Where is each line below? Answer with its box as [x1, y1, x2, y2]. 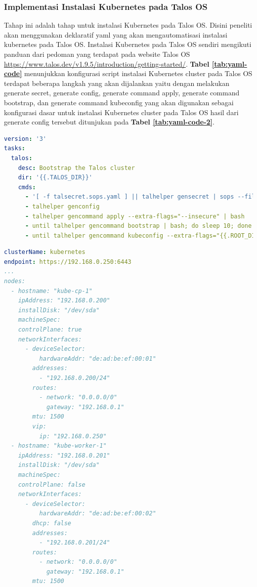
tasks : [4, 145, 25, 152]
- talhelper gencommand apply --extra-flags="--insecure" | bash [25, 212, 245, 220]
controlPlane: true [18, 326, 82, 334]
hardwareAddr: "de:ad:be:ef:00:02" [39, 510, 156, 517]
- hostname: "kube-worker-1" [11, 442, 107, 450]
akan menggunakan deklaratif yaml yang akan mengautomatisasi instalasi [4, 29, 227, 40]
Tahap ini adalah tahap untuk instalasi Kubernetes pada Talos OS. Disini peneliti [4, 20, 252, 30]
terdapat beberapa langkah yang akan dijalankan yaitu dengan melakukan [4, 78, 229, 88]
